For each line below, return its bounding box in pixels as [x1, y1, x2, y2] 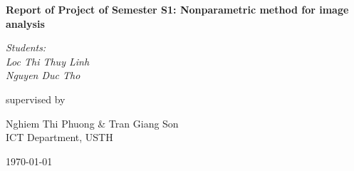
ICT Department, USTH [6, 130, 113, 145]
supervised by [6, 91, 66, 106]
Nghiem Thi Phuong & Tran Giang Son [6, 115, 179, 130]
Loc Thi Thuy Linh [6, 53, 90, 68]
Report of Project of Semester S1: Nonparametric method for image [6, 2, 349, 16]
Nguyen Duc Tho [6, 68, 80, 83]
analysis [6, 16, 45, 31]
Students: [6, 40, 46, 55]
